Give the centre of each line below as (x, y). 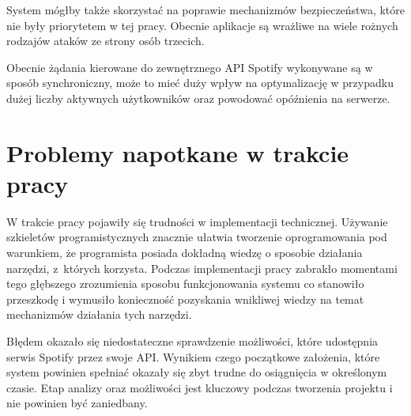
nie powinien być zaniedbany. (77, 403)
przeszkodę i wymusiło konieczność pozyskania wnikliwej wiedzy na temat (185, 299)
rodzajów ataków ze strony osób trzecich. (106, 41)
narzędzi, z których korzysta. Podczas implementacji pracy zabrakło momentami (202, 268)
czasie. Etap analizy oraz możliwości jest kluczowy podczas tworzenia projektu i (200, 387)
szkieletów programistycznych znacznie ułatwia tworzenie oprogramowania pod (197, 237)
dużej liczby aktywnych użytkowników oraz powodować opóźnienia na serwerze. (198, 98)
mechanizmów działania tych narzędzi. (99, 314)
